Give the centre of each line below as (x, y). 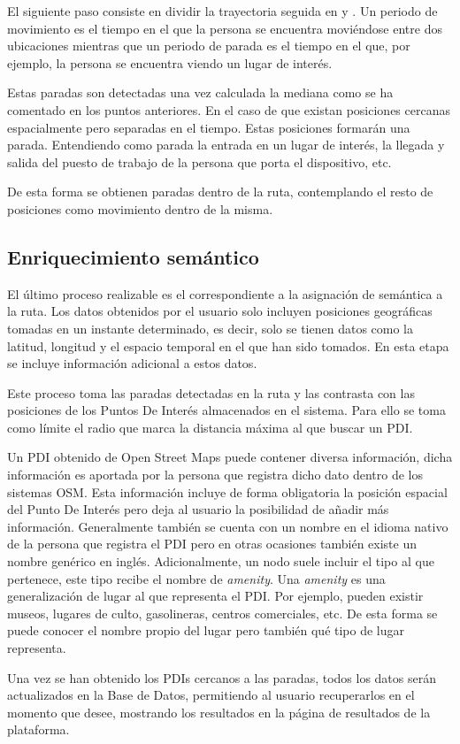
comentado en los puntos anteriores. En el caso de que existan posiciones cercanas (229, 109)
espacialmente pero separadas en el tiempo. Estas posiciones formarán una (209, 127)
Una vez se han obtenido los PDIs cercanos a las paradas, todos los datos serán (222, 677)
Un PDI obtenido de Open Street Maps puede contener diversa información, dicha (230, 457)
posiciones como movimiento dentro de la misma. (140, 208)
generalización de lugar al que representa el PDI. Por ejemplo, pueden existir (215, 596)
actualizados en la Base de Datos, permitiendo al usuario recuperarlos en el (211, 695)
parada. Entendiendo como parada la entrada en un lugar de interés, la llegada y (226, 145)
